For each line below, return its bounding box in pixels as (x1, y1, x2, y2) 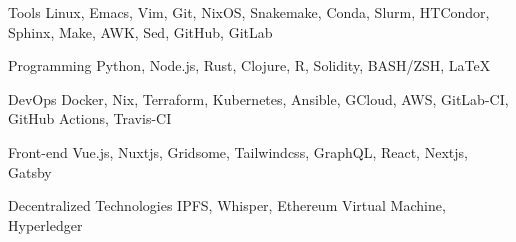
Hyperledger (8, 214, 83, 235)
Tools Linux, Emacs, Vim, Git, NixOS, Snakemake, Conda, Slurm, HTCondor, (8, 2, 490, 22)
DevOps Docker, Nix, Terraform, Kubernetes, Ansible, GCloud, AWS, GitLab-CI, (8, 88, 509, 109)
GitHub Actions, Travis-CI (8, 108, 172, 129)
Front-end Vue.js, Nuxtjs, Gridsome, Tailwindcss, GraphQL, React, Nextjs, (8, 141, 468, 162)
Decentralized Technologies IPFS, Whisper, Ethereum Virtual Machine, (8, 195, 446, 216)
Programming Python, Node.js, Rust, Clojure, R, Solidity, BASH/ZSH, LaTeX (8, 55, 491, 76)
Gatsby (8, 161, 52, 182)
